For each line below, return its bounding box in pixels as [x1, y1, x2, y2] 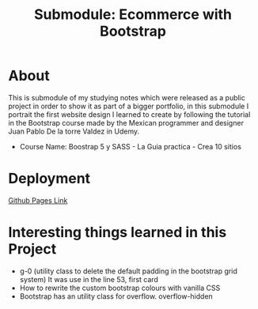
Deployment [8, 170, 91, 187]
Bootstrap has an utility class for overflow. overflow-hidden [19, 291, 214, 301]
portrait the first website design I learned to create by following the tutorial [8, 109, 251, 119]
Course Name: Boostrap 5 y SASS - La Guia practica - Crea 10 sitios [19, 141, 241, 151]
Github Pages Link [8, 195, 68, 205]
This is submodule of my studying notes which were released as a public [8, 92, 245, 102]
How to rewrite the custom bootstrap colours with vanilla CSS [19, 283, 221, 292]
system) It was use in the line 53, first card [19, 274, 158, 284]
